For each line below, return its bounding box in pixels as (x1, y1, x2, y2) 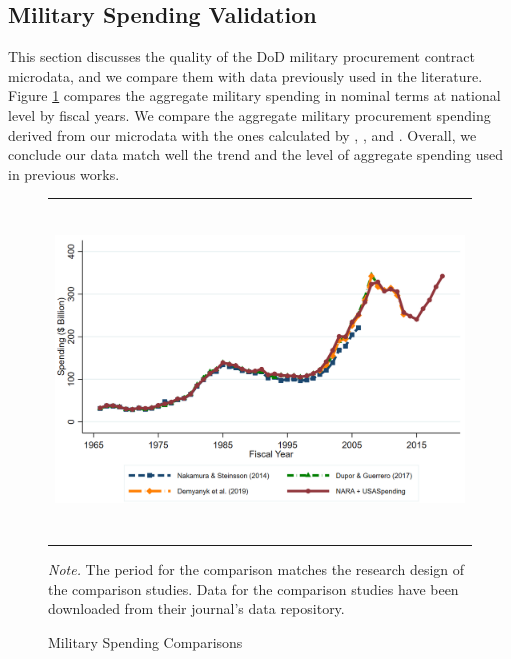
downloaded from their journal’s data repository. (48, 598, 345, 619)
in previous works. (8, 163, 120, 184)
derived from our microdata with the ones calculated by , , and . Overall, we (8, 124, 477, 145)
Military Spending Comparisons (48, 631, 243, 652)
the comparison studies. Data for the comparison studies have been (48, 578, 459, 599)
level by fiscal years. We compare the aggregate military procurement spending (8, 104, 491, 125)
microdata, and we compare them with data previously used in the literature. (8, 65, 483, 86)
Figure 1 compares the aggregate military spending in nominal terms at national (8, 85, 501, 106)
